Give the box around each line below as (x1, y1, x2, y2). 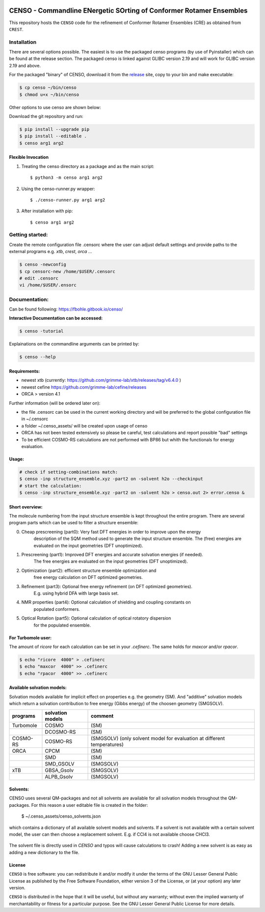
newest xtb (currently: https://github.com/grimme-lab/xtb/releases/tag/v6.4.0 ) (21, 377, 182, 383)
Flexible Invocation (9, 154, 49, 160)
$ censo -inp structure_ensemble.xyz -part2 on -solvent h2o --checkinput (19, 476, 204, 482)
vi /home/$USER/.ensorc (19, 283, 77, 288)
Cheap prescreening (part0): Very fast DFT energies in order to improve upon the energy (21, 529, 201, 535)
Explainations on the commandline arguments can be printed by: (9, 341, 139, 347)
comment (91, 712, 114, 719)
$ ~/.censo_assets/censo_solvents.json (21, 813, 101, 819)
